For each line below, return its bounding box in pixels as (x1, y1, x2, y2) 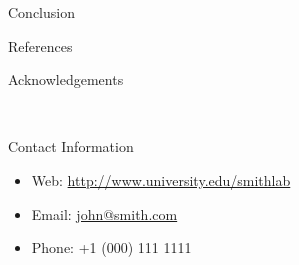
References (8, 35, 73, 56)
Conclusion (8, 2, 75, 22)
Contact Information (8, 136, 134, 157)
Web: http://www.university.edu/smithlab (31, 169, 291, 190)
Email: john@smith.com (31, 203, 178, 224)
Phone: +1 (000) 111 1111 (31, 237, 192, 258)
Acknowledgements (8, 69, 124, 90)
